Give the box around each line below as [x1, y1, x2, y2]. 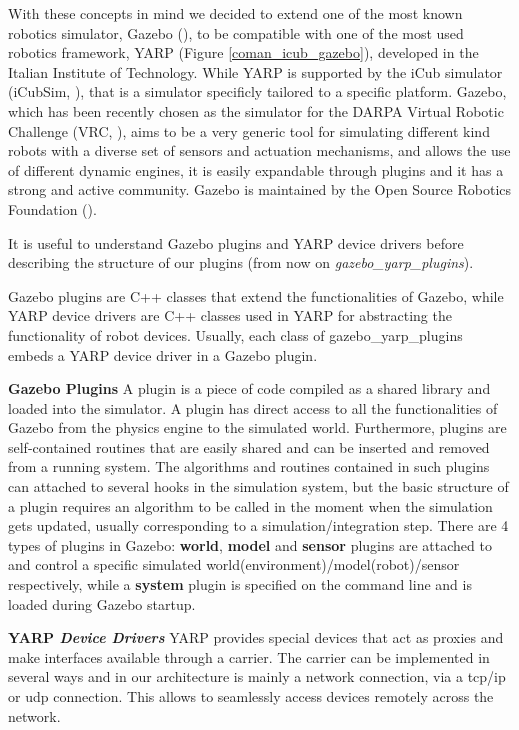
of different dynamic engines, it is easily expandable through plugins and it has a [8, 159, 504, 180]
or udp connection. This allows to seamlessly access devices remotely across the [8, 686, 494, 706]
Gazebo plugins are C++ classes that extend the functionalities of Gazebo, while [8, 285, 504, 306]
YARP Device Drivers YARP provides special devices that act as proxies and [8, 627, 504, 648]
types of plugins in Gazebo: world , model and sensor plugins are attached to [8, 534, 492, 555]
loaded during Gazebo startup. [8, 593, 196, 614]
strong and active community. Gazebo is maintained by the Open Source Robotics [8, 179, 512, 200]
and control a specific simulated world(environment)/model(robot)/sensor [8, 554, 460, 575]
